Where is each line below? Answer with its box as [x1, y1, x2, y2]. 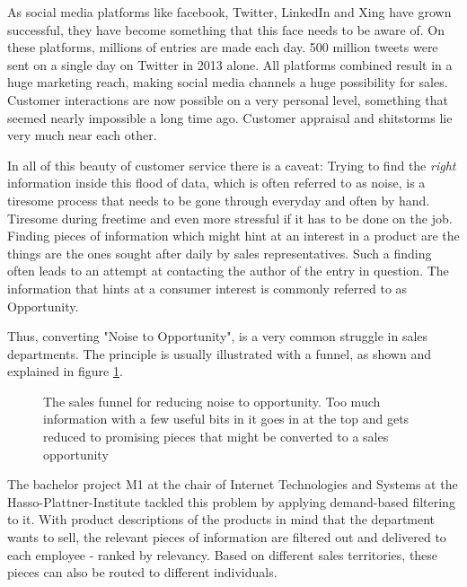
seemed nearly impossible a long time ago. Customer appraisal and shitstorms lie [7, 108, 453, 127]
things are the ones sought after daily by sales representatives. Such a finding [7, 243, 432, 262]
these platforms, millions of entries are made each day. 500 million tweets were [7, 38, 438, 57]
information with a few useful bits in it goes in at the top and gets [43, 409, 410, 428]
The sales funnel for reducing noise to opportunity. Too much [43, 391, 381, 410]
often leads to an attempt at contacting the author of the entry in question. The [7, 261, 449, 280]
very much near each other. [7, 126, 157, 145]
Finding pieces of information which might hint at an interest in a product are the [7, 226, 460, 245]
